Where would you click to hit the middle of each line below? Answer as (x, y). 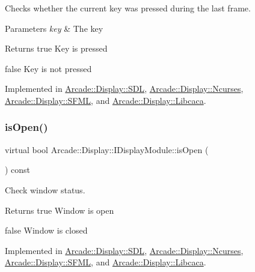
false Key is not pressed (48, 68)
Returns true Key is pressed (56, 48)
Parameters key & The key (54, 28)
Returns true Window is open (60, 210)
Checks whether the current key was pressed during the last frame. (128, 8)
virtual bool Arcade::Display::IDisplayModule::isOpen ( (107, 149)
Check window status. (45, 189)
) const (18, 170)
